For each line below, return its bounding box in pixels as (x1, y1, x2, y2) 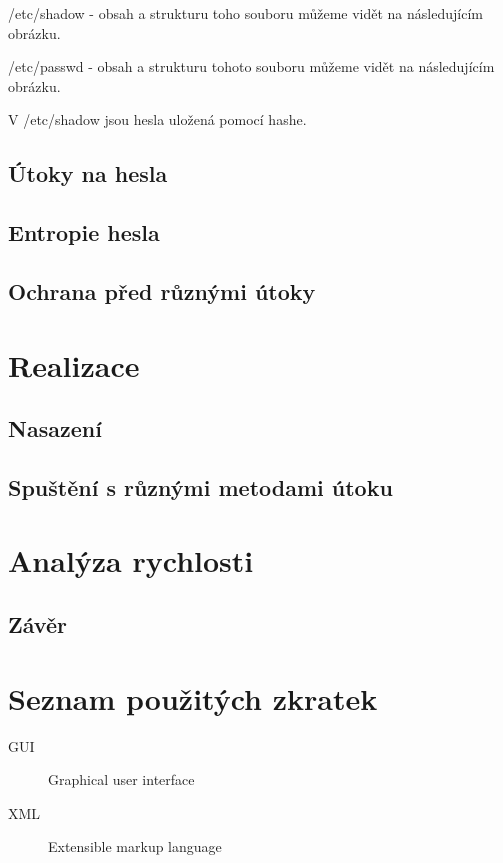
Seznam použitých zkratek (8, 677, 378, 718)
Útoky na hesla (8, 158, 168, 189)
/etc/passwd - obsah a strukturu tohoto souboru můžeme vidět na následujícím (8, 56, 495, 77)
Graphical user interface (48, 769, 195, 790)
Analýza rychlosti (8, 540, 254, 581)
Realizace (8, 344, 140, 385)
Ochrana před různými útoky (8, 275, 316, 306)
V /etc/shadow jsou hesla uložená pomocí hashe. (8, 109, 307, 130)
